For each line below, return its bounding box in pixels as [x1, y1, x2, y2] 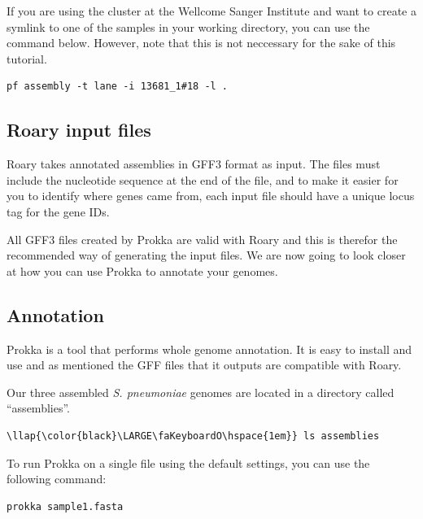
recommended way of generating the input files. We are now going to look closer [7, 246, 406, 264]
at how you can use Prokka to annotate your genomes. [7, 262, 278, 279]
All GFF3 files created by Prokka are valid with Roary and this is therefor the [7, 230, 398, 247]
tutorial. [7, 50, 47, 67]
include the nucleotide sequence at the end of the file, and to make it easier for [7, 171, 399, 188]
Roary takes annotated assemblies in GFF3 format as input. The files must [7, 155, 381, 172]
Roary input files [7, 117, 151, 142]
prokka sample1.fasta [7, 500, 124, 512]
